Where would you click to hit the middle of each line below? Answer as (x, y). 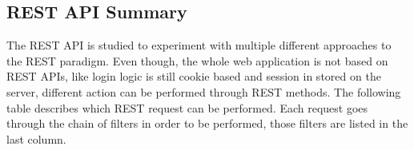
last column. (36, 138)
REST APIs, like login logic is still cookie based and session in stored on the (194, 76)
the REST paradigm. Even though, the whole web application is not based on (197, 60)
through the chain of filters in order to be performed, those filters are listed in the (207, 123)
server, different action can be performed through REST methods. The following (204, 91)
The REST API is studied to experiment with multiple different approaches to (199, 45)
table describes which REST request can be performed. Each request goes (187, 107)
